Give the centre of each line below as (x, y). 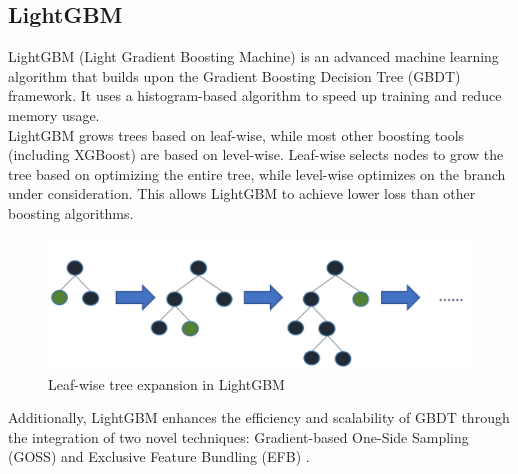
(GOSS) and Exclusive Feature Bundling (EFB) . (159, 456)
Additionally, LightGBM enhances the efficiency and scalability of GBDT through (259, 417)
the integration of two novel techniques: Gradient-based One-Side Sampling (238, 436)
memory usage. (54, 114)
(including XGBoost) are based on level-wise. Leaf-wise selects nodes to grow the (256, 154)
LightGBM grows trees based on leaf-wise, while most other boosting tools (236, 134)
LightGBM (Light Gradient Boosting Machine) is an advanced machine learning (253, 56)
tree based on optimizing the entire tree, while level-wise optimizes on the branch (257, 173)
